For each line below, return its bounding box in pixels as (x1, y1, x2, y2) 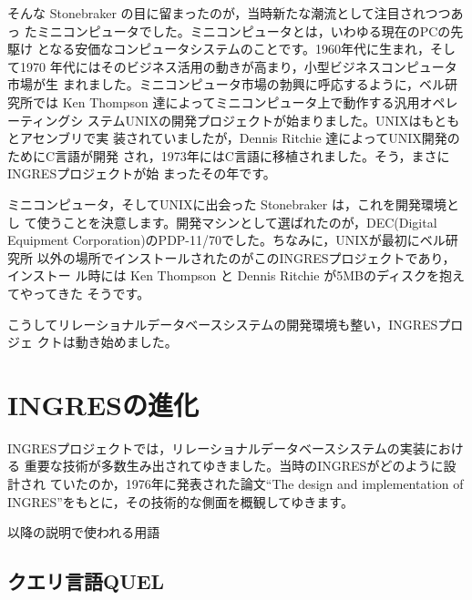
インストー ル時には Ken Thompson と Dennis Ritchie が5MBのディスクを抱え (7, 266, 465, 285)
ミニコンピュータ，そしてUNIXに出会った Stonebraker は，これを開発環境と (7, 194, 459, 213)
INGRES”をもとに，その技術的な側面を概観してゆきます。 (7, 492, 354, 511)
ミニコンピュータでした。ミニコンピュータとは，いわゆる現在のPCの (36, 21, 451, 40)
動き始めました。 (75, 332, 178, 351)
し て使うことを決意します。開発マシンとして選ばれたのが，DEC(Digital (7, 212, 437, 231)
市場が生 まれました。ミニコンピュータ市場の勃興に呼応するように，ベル (7, 75, 445, 94)
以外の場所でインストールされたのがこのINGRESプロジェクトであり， (36, 248, 456, 267)
